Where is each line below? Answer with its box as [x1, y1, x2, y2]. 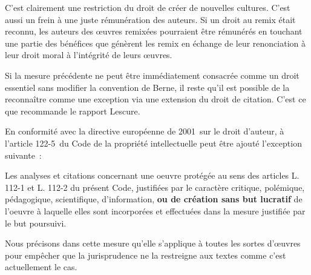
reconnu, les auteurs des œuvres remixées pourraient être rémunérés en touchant [5, 25, 303, 38]
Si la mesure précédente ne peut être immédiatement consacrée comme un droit [5, 68, 300, 81]
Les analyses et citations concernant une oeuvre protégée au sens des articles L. [5, 169, 300, 182]
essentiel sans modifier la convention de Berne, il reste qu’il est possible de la [5, 81, 290, 93]
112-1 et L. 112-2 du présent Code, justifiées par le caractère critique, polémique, [5, 181, 305, 193]
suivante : [5, 148, 42, 161]
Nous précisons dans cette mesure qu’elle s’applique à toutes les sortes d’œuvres [5, 237, 301, 250]
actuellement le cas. [5, 260, 77, 273]
